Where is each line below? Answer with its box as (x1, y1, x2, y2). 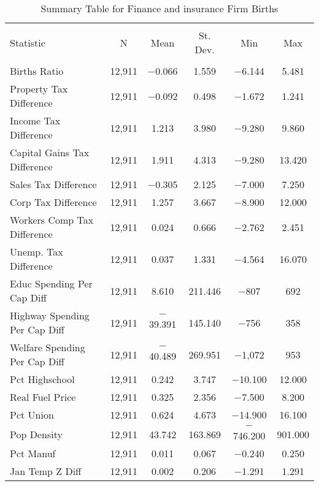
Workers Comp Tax (10, 213, 94, 227)
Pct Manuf (10, 446, 56, 460)
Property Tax (10, 82, 68, 96)
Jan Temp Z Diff (10, 464, 82, 478)
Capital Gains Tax (10, 145, 90, 159)
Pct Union (10, 408, 54, 422)
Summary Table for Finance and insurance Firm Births (40, 1, 279, 15)
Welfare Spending (10, 340, 85, 354)
